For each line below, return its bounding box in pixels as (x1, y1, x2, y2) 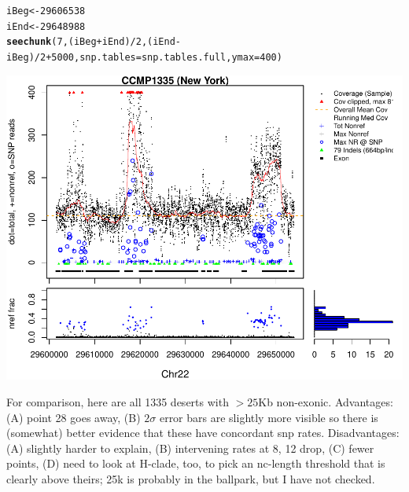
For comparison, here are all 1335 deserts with (6, 393, 229, 409)
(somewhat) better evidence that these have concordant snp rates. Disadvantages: (6, 424, 400, 441)
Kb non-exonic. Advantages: (258, 393, 393, 409)
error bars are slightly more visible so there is (159, 409, 378, 425)
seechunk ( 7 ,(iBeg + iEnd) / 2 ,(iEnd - (6, 36, 182, 48)
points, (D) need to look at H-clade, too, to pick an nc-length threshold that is (6, 455, 385, 472)
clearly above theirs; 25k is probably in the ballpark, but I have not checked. (6, 470, 375, 486)
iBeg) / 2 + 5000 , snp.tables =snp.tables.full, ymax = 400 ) (6, 51, 282, 63)
